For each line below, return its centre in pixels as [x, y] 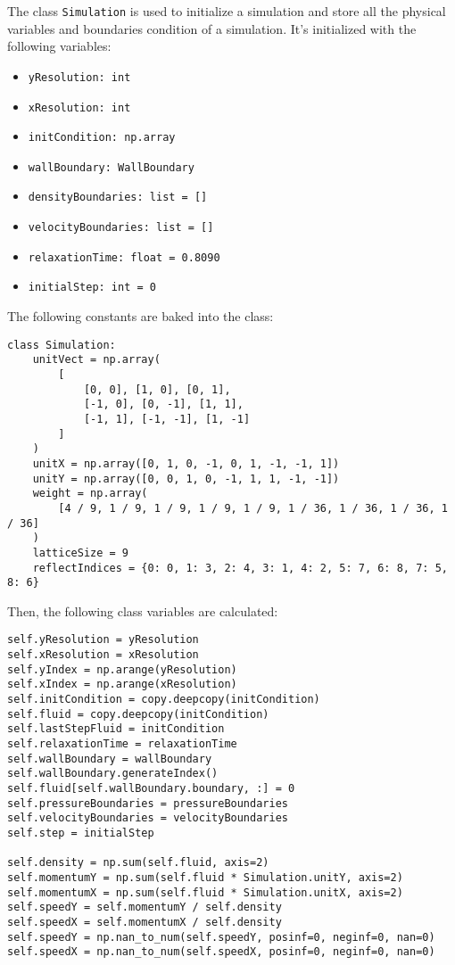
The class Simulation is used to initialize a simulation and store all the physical [227, 11]
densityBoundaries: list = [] [118, 198]
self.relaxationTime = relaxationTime [122, 744]
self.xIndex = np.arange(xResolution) [122, 685]
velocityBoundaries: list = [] [121, 228]
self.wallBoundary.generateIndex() [113, 774]
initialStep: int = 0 [92, 288]
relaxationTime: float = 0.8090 [124, 257]
